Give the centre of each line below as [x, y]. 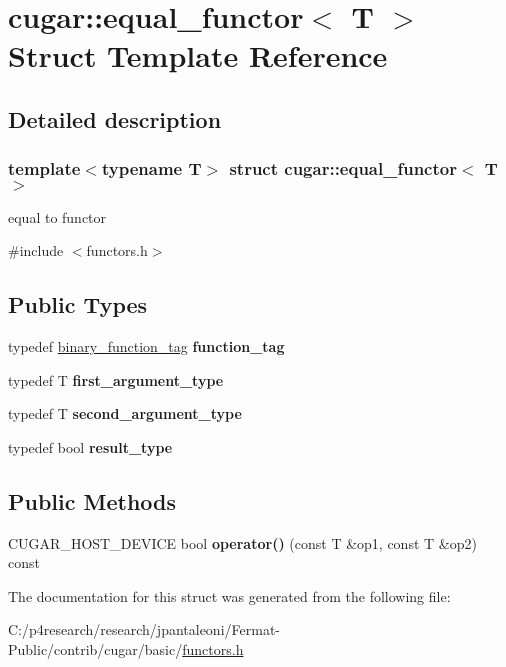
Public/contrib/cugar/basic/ [95, 648]
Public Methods [92, 500]
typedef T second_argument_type [125, 413]
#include [36, 250]
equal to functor [57, 216]
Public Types [78, 304]
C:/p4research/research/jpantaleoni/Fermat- [144, 629]
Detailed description [115, 118]
